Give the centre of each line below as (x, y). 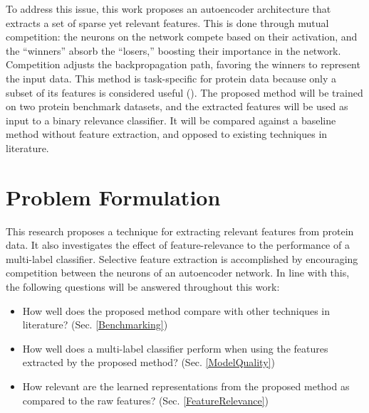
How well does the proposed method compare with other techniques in (176, 310)
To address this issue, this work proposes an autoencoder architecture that (168, 9)
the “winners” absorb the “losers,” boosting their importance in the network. (173, 50)
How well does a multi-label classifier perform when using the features (175, 348)
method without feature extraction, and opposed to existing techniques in (167, 134)
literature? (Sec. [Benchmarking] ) (95, 324)
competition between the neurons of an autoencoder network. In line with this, (178, 273)
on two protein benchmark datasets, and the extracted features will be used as (177, 106)
